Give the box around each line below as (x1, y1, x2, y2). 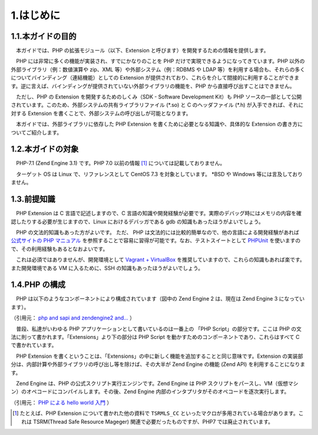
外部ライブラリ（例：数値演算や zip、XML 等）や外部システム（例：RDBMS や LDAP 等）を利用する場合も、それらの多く (11, 65, 306, 73)
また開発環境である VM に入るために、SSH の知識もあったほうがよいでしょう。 (11, 264, 203, 271)
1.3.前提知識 (11, 195, 55, 205)
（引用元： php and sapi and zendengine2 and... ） (11, 314, 135, 321)
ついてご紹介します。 (11, 128, 62, 136)
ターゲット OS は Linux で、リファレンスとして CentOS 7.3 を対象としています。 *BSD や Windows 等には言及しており (15, 170, 303, 177)
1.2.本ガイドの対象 (11, 144, 79, 154)
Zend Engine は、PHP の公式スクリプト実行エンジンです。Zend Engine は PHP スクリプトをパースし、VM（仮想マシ (15, 380, 299, 387)
